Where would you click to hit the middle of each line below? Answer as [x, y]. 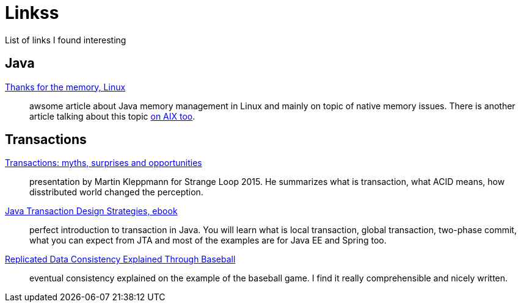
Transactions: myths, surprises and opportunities [104, 163]
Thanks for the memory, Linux [65, 87]
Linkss [32, 13]
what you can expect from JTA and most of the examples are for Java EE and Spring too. [208, 240]
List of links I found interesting [66, 40]
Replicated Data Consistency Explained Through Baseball [120, 259]
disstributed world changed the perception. [116, 192]
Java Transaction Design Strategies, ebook [91, 211]
